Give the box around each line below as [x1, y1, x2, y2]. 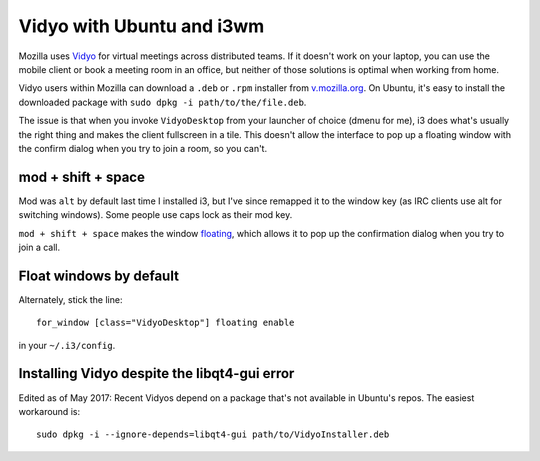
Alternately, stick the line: [18, 293, 123, 305]
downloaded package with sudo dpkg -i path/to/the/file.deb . [18, 96, 307, 108]
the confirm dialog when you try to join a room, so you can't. [18, 142, 268, 154]
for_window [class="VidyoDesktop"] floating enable [36, 317, 295, 329]
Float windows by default [18, 267, 180, 284]
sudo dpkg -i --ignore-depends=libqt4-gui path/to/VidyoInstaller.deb [36, 429, 390, 440]
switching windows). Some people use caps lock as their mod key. [18, 209, 293, 221]
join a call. [18, 241, 60, 253]
